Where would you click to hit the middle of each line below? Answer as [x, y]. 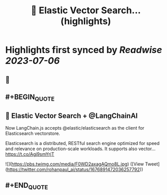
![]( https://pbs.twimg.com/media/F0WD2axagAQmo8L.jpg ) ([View [75, 164]
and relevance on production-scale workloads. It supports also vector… [80, 149]
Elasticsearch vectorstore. [33, 133]
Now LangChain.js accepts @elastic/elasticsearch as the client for [75, 128]
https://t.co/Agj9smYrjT [30, 154]
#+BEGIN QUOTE [30, 97]
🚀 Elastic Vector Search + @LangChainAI [71, 116]
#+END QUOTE [27, 186]
